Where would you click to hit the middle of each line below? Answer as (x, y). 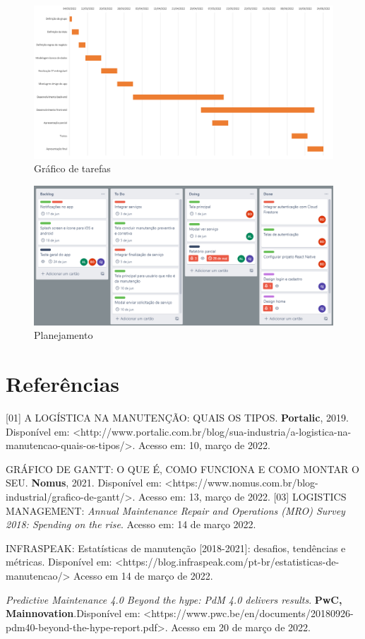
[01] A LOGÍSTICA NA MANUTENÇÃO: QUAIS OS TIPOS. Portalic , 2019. (177, 417)
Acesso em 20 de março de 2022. (241, 627)
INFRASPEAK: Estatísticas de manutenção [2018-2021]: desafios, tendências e (176, 548)
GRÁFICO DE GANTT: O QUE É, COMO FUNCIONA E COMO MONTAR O (182, 468)
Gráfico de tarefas (72, 168)
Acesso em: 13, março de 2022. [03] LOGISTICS (243, 496)
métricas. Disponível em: (59, 562)
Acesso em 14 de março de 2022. (143, 575)
